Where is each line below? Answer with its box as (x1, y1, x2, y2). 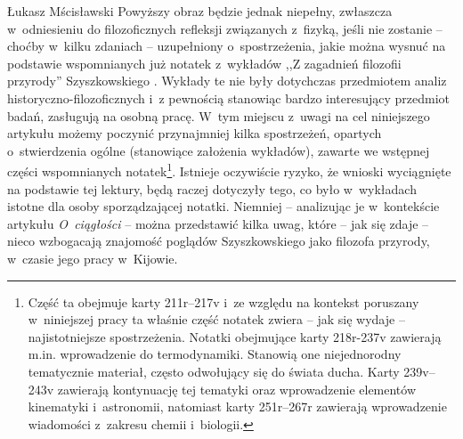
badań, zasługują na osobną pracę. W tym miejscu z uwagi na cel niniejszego (7, 106, 430, 125)
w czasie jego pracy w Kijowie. (7, 248, 178, 267)
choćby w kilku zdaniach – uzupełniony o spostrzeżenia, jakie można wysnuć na (7, 37, 446, 55)
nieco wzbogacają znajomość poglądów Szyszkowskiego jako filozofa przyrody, (7, 232, 430, 250)
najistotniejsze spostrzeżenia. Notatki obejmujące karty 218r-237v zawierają (28, 327, 442, 346)
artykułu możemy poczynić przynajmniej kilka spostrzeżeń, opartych (7, 124, 382, 142)
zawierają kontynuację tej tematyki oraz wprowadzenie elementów (57, 379, 417, 398)
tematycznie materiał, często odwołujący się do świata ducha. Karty (28, 362, 400, 380)
